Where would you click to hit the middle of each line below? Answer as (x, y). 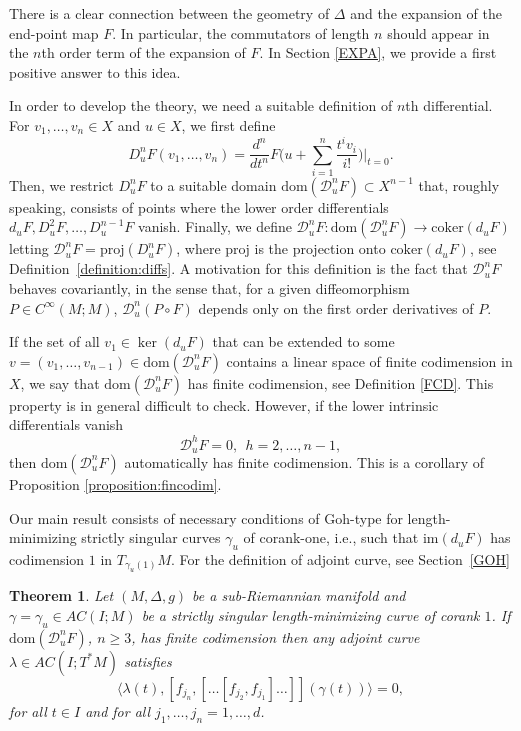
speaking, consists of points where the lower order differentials (199, 206)
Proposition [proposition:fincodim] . (115, 483)
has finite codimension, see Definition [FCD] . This (340, 382)
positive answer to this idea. (95, 71)
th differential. (449, 105)
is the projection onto (320, 248)
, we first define (228, 124)
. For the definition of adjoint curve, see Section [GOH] (340, 558)
